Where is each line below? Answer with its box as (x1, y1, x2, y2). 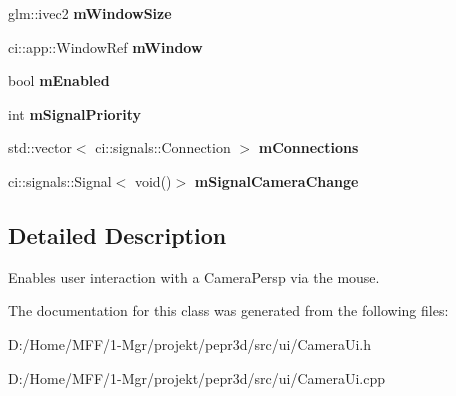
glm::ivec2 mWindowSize (8, 3, 172, 23)
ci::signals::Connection (95, 137, 231, 158)
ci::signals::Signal (8, 170, 112, 191)
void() (134, 170, 172, 191)
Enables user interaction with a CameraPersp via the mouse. (8, 266, 380, 287)
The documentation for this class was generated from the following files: (8, 300, 449, 321)
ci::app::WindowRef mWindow (8, 36, 203, 57)
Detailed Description (8, 219, 227, 250)
